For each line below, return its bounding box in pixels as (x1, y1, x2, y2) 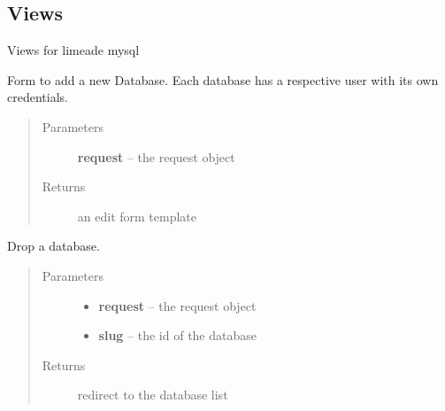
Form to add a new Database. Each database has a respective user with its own (7, 70, 439, 89)
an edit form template (77, 206, 197, 225)
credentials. (7, 88, 68, 106)
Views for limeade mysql (7, 41, 140, 59)
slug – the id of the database (98, 326, 257, 345)
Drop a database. (7, 237, 100, 255)
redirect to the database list (77, 385, 228, 404)
